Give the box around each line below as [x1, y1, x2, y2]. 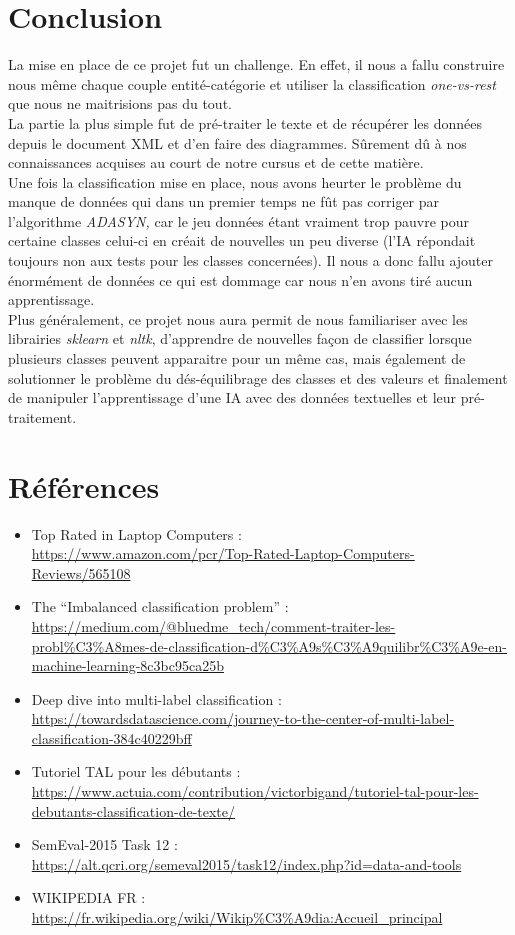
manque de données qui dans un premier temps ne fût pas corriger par [8, 191, 440, 212]
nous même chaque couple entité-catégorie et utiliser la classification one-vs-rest [8, 73, 496, 94]
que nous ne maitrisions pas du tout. [8, 93, 232, 114]
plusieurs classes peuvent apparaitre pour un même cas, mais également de [8, 348, 466, 369]
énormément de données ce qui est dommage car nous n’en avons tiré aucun [8, 269, 473, 290]
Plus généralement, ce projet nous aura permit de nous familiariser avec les [8, 308, 468, 329]
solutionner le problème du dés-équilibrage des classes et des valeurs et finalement [8, 367, 508, 388]
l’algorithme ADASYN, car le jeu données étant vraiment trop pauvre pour [8, 210, 469, 231]
